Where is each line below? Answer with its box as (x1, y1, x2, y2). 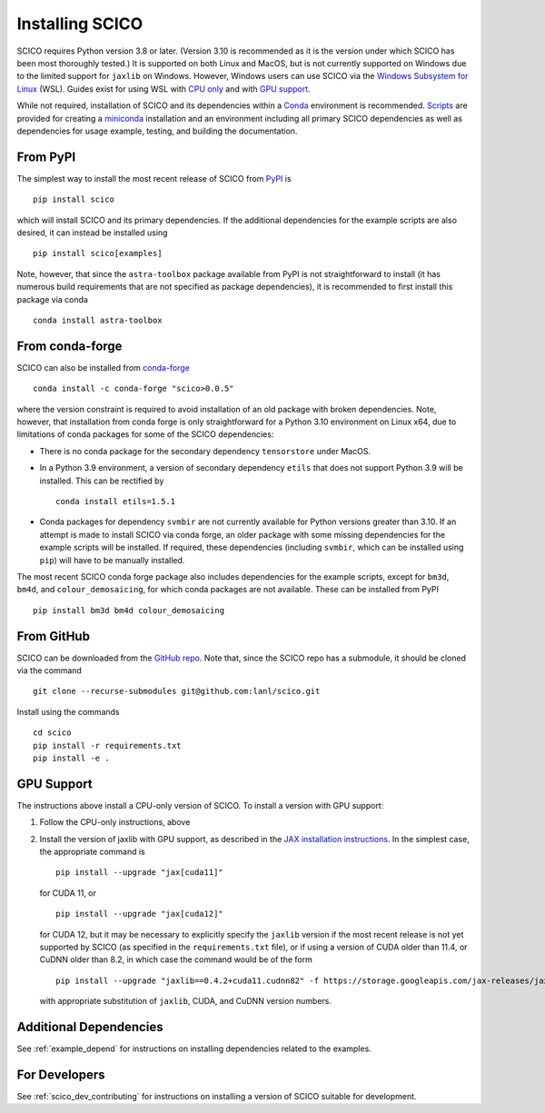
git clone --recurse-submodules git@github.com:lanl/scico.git (33, 686, 321, 697)
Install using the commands (16, 706, 120, 717)
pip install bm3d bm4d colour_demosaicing (33, 605, 225, 615)
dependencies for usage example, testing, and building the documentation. (16, 125, 298, 136)
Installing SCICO (16, 14, 144, 34)
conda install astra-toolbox (33, 314, 163, 325)
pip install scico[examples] (33, 248, 163, 259)
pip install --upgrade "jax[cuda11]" (55, 868, 224, 878)
